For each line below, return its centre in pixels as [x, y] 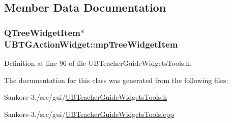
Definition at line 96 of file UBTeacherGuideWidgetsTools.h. [98, 63]
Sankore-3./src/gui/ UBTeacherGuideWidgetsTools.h [85, 97]
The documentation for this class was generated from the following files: [116, 80]
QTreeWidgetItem [42, 32]
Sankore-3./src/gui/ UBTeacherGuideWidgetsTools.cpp [89, 114]
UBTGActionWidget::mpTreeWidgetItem [91, 44]
